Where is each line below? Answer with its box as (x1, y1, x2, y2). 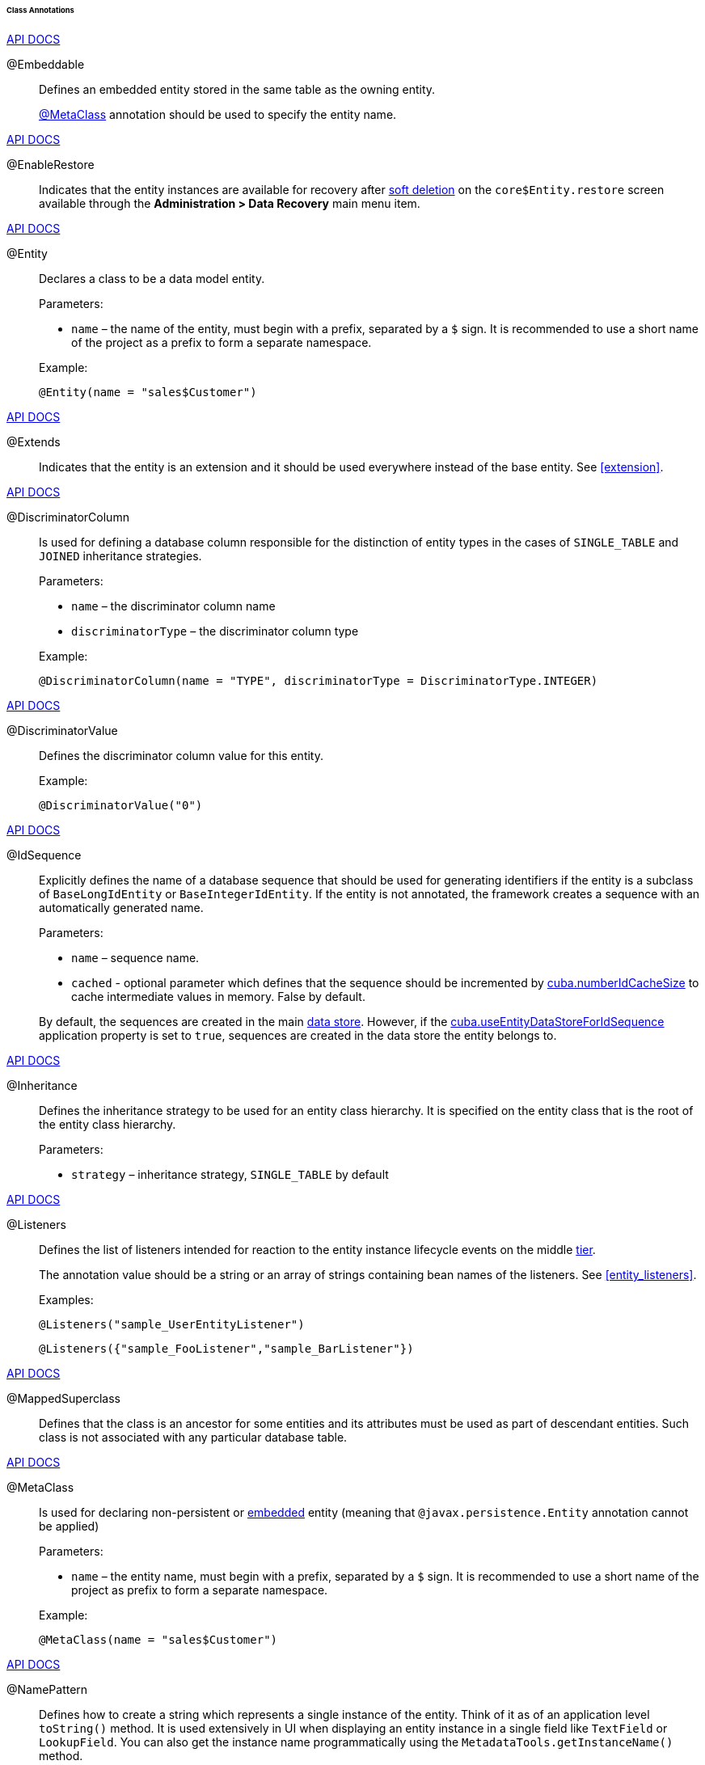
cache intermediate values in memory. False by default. (71, 989, 365, 1003)
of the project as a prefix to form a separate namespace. (71, 335, 372, 349)
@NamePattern (6, 1682, 88, 1696)
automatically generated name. (39, 900, 204, 914)
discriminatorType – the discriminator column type (71, 623, 359, 638)
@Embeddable (6, 57, 85, 71)
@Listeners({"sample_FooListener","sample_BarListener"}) (39, 1341, 414, 1355)
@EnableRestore (6, 157, 95, 171)
